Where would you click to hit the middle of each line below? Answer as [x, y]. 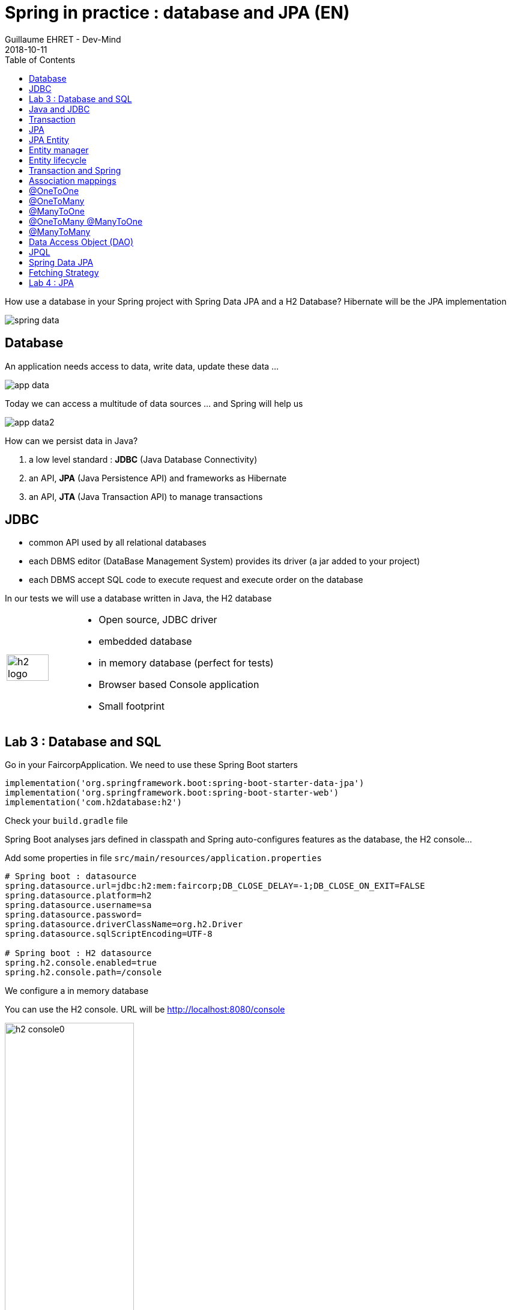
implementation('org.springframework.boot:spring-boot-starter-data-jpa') [185, 783]
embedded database [145, 641]
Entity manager [59, 150]
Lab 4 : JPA [51, 282]
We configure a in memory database [77, 991]
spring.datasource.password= [73, 915]
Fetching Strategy [64, 272]
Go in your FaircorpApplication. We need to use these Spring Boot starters [151, 765]
